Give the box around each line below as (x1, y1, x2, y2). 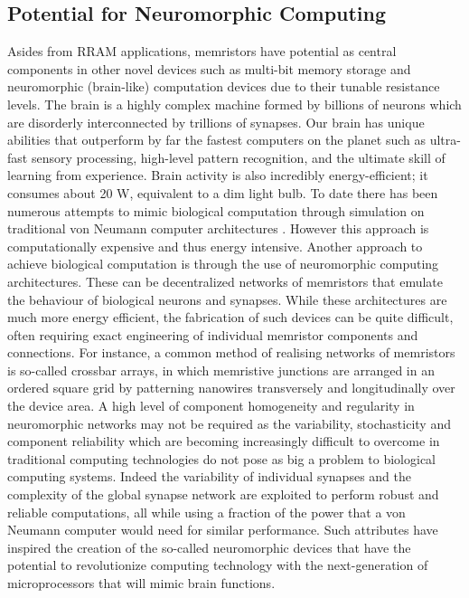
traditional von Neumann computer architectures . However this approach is (7, 219, 429, 238)
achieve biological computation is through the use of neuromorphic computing (7, 254, 439, 273)
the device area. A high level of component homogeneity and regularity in (7, 396, 415, 415)
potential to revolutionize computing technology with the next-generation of (7, 555, 428, 574)
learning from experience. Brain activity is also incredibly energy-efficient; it (7, 166, 428, 185)
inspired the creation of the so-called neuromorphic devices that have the (7, 537, 411, 556)
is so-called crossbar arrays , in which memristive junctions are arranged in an (7, 360, 435, 379)
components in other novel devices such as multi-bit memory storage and (7, 59, 411, 78)
